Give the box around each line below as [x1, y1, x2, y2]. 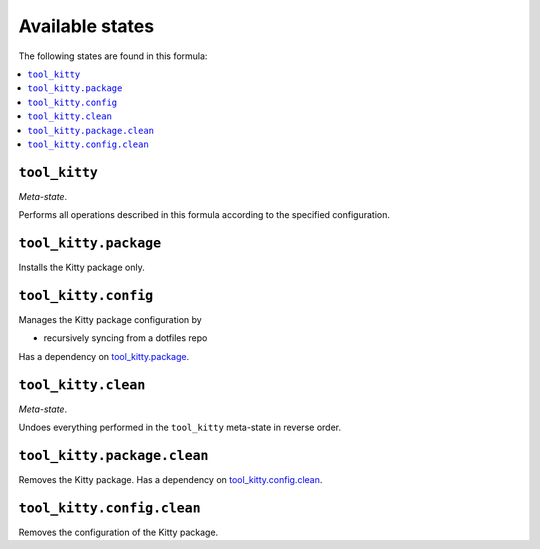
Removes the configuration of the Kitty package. [18, 526, 219, 538]
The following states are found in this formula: [18, 50, 208, 62]
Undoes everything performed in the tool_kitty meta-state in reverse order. [18, 421, 342, 434]
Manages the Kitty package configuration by [18, 314, 202, 325]
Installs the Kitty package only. [18, 261, 145, 274]
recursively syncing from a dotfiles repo [43, 332, 208, 344]
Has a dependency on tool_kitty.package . [18, 350, 190, 362]
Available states [18, 15, 155, 37]
